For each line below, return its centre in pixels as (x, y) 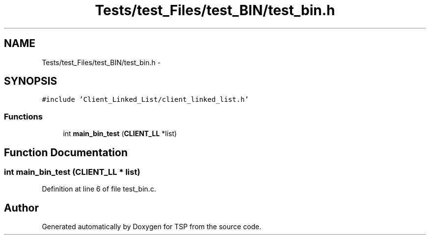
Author (21, 208)
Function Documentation (66, 152)
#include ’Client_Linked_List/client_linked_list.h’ (145, 100)
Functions (23, 116)
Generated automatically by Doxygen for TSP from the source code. (152, 227)
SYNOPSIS (31, 81)
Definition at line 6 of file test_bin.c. (99, 189)
